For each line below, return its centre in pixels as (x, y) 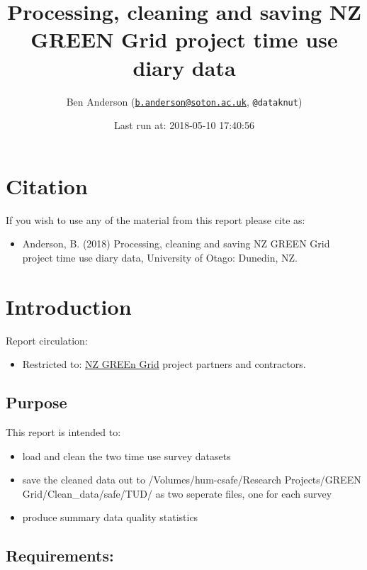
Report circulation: (47, 340)
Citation (47, 185)
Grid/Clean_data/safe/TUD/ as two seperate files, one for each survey (177, 493)
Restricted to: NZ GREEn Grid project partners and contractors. (164, 364)
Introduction (69, 306)
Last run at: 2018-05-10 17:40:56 (184, 125)
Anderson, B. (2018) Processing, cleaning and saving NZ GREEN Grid (176, 244)
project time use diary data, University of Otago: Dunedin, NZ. (160, 257)
